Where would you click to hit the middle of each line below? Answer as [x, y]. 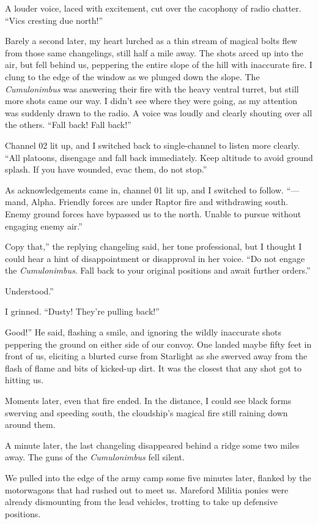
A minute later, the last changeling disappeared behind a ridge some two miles [152, 445]
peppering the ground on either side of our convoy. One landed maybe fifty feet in [158, 344]
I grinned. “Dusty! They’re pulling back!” [82, 311]
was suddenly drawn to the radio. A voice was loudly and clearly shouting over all [159, 112]
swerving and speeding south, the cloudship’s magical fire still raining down [146, 412]
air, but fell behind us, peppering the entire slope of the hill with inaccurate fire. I [159, 65]
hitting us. [24, 380]
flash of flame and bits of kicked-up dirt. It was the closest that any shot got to [153, 368]
